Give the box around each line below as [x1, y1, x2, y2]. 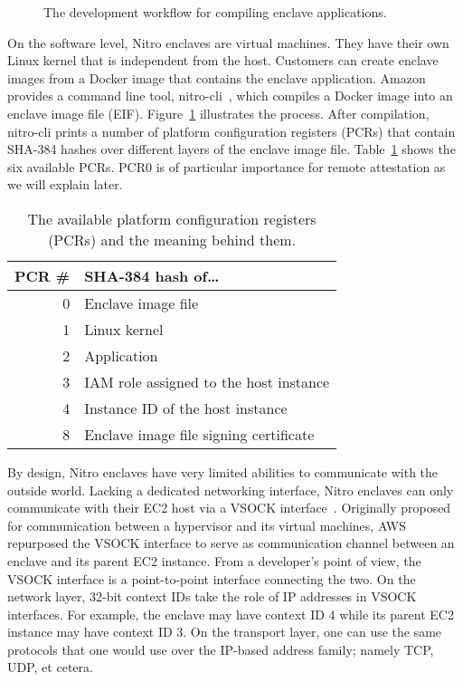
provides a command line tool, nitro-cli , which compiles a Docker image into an [7, 86, 453, 105]
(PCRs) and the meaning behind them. [48, 228, 297, 250]
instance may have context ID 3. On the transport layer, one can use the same [7, 622, 442, 641]
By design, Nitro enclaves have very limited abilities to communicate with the [7, 462, 439, 481]
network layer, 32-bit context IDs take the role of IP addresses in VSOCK [7, 587, 417, 606]
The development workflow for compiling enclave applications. [43, 3, 387, 21]
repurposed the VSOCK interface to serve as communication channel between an [7, 533, 455, 552]
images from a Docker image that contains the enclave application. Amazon [7, 68, 426, 87]
